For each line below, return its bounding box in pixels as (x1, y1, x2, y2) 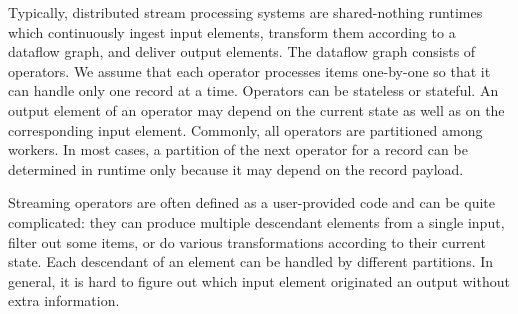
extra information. (8, 290, 120, 311)
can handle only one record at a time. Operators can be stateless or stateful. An (8, 80, 499, 101)
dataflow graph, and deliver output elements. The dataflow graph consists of (8, 41, 476, 62)
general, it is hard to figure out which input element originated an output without (8, 270, 510, 291)
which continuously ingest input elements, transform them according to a (8, 21, 456, 42)
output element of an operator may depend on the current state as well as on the (8, 99, 505, 120)
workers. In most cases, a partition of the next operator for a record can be (8, 139, 468, 160)
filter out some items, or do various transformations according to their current (8, 231, 486, 252)
